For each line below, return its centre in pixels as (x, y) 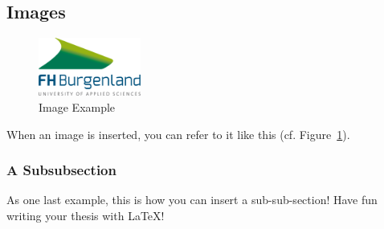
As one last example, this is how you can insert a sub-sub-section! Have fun (192, 200)
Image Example (77, 107)
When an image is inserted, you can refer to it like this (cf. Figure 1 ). (178, 134)
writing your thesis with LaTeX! (86, 215)
